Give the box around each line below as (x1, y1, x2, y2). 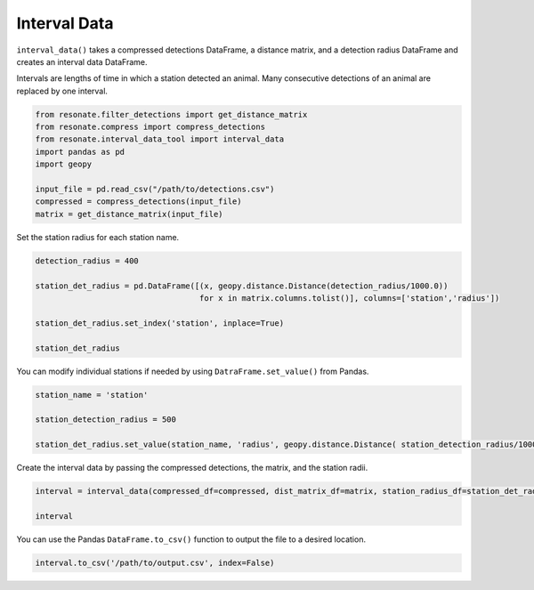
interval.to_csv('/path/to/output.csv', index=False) (35, 557, 275, 568)
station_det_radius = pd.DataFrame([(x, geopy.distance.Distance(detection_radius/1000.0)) (35, 280, 449, 291)
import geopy (35, 159, 93, 169)
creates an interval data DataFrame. (16, 56, 148, 67)
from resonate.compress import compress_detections (35, 122, 266, 133)
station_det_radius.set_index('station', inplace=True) (35, 318, 285, 328)
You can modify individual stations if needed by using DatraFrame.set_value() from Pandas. (16, 366, 369, 376)
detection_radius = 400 (35, 255, 140, 266)
